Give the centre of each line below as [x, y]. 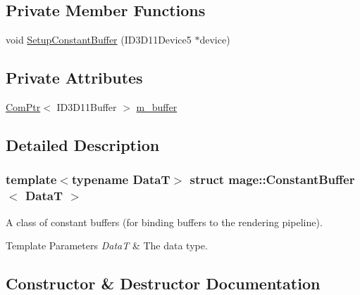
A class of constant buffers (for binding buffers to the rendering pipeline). [164, 222]
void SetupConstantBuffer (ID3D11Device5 [99, 40]
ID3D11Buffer [87, 107]
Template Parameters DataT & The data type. [107, 245]
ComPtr [23, 107]
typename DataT [121, 179]
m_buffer [157, 107]
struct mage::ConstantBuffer [272, 179]
